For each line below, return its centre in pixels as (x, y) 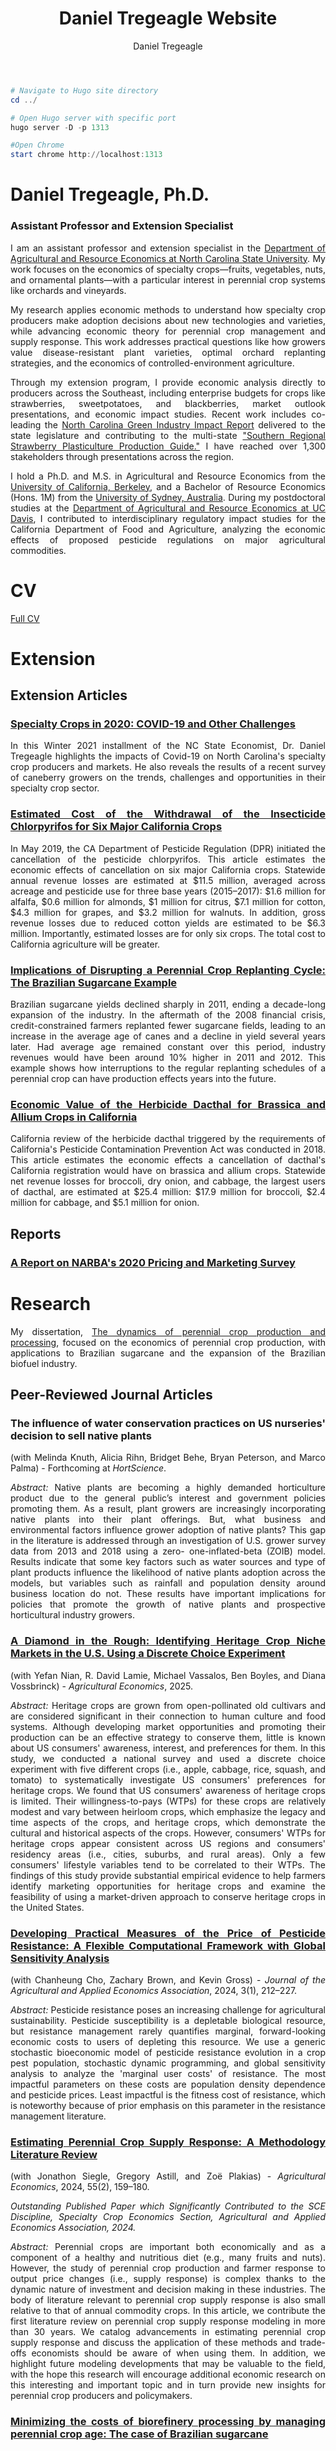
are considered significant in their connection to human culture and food (168, 1716)
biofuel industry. (44, 1363)
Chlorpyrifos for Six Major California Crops (116, 827)
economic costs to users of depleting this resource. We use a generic (168, 2041)
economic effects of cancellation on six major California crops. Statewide (168, 869)
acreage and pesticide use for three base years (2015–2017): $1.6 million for (168, 891)
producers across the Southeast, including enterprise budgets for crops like (168, 393)
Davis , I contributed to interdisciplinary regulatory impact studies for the (168, 518)
